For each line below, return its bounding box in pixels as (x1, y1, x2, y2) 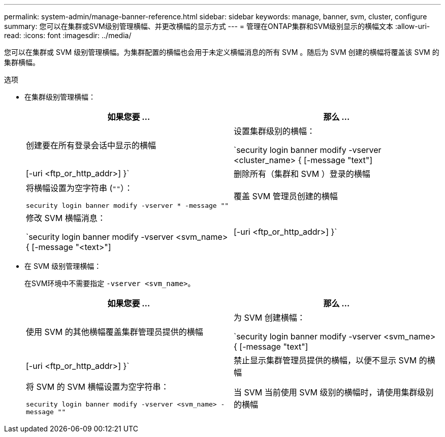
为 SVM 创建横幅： (234, 313, 305, 323)
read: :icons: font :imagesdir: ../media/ (4, 31, 132, 40)
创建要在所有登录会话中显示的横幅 (26, 140, 156, 150)
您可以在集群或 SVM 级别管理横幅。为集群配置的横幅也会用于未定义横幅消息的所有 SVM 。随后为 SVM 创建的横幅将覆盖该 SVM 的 (4, 48, 439, 56)
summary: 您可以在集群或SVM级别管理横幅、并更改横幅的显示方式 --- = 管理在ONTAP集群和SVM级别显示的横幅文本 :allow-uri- (4, 22, 430, 30)
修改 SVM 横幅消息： (26, 213, 106, 223)
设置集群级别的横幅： (234, 126, 315, 136)
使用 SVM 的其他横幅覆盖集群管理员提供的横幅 (26, 327, 203, 337)
